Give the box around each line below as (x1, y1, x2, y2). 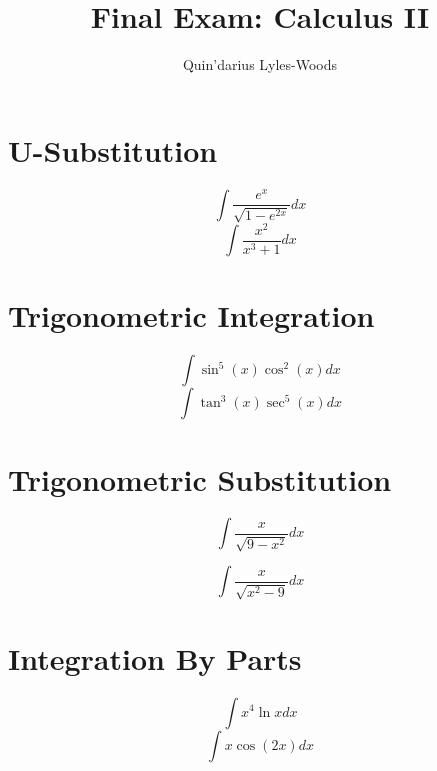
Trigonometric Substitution (8, 458, 392, 499)
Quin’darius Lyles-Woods (182, 54, 338, 75)
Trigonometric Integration (8, 295, 375, 336)
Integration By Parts (8, 637, 302, 678)
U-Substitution (8, 129, 218, 170)
